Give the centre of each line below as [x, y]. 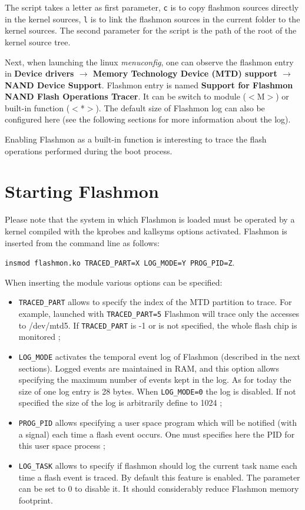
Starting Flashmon [82, 191]
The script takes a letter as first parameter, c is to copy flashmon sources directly [152, 7]
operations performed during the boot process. [89, 150]
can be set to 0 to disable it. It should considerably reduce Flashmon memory [159, 489]
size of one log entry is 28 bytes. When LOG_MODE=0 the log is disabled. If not [157, 391]
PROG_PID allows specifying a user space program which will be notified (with [158, 423]
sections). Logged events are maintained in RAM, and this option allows [149, 368]
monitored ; [39, 337]
